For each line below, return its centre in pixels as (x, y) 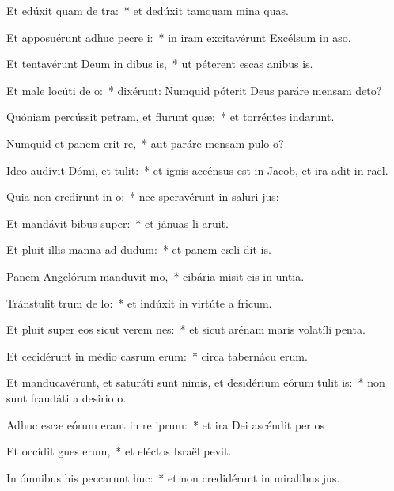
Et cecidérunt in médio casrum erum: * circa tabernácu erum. (157, 355)
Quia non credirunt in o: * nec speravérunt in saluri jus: (143, 196)
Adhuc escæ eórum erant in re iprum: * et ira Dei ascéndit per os (165, 424)
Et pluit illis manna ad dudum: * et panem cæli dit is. (139, 249)
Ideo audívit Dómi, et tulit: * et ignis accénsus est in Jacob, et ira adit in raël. (197, 170)
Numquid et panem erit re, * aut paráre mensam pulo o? (145, 143)
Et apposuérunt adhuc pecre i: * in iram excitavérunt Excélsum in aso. (179, 37)
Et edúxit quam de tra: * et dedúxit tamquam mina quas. (148, 10)
